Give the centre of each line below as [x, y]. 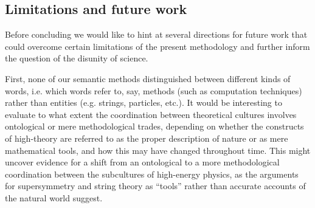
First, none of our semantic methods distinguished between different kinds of [148, 78]
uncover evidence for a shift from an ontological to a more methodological [142, 162]
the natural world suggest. [54, 197]
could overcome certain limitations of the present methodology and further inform [157, 46]
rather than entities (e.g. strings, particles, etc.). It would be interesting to [144, 102]
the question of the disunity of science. [77, 58]
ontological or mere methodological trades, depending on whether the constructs [154, 126]
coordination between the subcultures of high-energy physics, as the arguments [152, 174]
